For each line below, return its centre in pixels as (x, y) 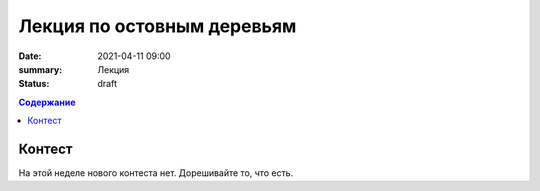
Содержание (47, 102)
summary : (40, 69)
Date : (30, 56)
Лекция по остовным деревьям (157, 26)
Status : (34, 84)
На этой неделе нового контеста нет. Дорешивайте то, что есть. (156, 173)
